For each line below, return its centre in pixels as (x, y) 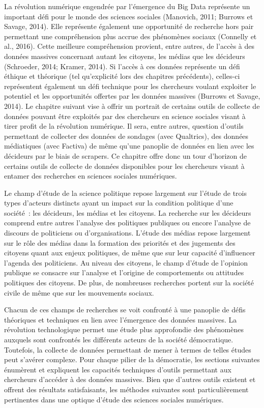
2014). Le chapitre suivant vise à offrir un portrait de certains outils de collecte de (132, 106)
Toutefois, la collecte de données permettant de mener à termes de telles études (128, 349)
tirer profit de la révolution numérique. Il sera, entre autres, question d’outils (124, 126)
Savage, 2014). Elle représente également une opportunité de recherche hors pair (129, 26)
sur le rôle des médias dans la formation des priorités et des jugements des (120, 242)
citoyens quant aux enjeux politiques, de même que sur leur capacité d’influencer (130, 253)
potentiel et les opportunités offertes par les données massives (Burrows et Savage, (132, 96)
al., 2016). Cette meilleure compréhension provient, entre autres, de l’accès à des (129, 46)
